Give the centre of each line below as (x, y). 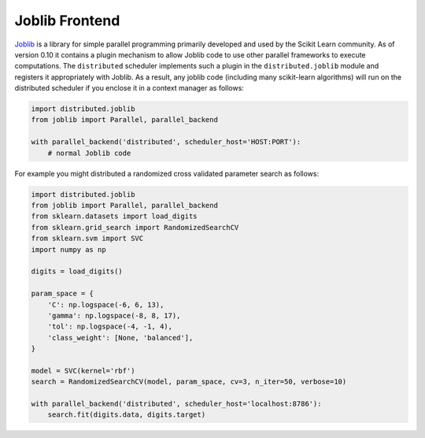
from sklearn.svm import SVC (87, 239)
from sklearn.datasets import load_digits (114, 216)
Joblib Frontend (67, 20)
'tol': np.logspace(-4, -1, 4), (110, 327)
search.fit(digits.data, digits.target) (127, 415)
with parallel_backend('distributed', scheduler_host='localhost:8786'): (176, 404)
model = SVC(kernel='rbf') (83, 371)
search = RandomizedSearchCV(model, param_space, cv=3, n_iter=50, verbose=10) (189, 382)
